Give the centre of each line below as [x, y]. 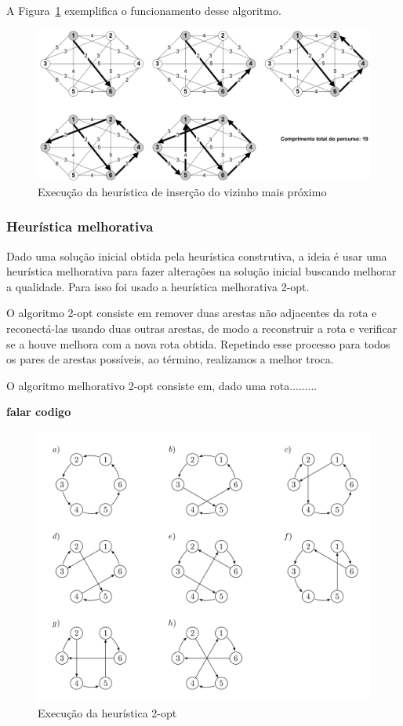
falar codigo [39, 412]
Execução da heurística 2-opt [107, 712]
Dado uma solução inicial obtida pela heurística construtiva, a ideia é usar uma [197, 255]
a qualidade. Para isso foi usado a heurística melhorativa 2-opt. [158, 286]
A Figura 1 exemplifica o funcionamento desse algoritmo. [144, 10]
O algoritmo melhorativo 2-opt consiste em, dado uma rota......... [162, 385]
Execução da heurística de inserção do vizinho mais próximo [182, 191]
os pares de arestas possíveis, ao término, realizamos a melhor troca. [170, 359]
